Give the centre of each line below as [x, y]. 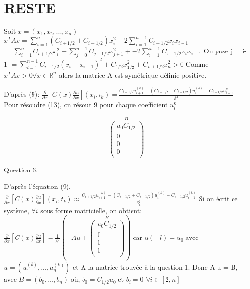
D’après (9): [22, 94]
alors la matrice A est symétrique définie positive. [133, 75]
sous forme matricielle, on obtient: [91, 210]
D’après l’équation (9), [37, 186]
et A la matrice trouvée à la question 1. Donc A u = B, [155, 267]
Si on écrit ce [218, 198]
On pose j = [222, 51]
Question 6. [21, 170]
